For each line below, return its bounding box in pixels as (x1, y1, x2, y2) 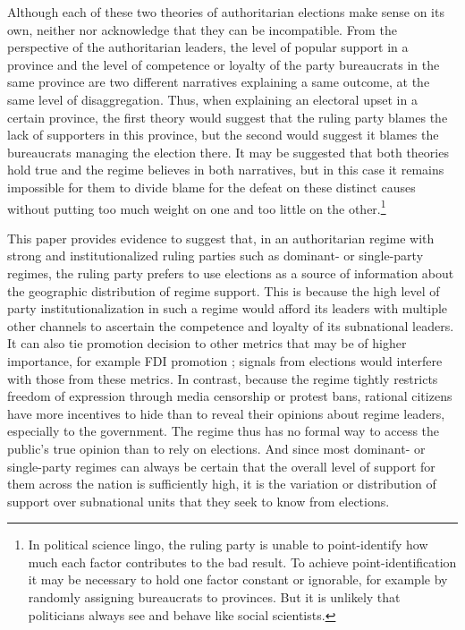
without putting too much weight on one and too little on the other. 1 (7, 196, 386, 217)
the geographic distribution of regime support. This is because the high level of (7, 281, 440, 300)
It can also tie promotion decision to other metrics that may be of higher (7, 334, 407, 353)
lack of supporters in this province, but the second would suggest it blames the (7, 125, 439, 144)
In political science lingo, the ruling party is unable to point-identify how (28, 535, 428, 554)
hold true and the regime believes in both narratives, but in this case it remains (7, 160, 444, 179)
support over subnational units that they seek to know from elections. (7, 491, 390, 510)
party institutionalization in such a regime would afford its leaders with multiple (7, 299, 448, 318)
